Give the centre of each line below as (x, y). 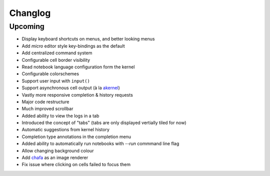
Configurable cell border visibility (56, 60)
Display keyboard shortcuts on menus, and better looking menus (88, 39)
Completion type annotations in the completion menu (76, 137)
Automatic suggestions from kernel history (66, 130)
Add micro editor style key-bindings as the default (73, 46)
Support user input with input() (56, 81)
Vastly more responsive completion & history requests (77, 95)
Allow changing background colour (58, 151)
